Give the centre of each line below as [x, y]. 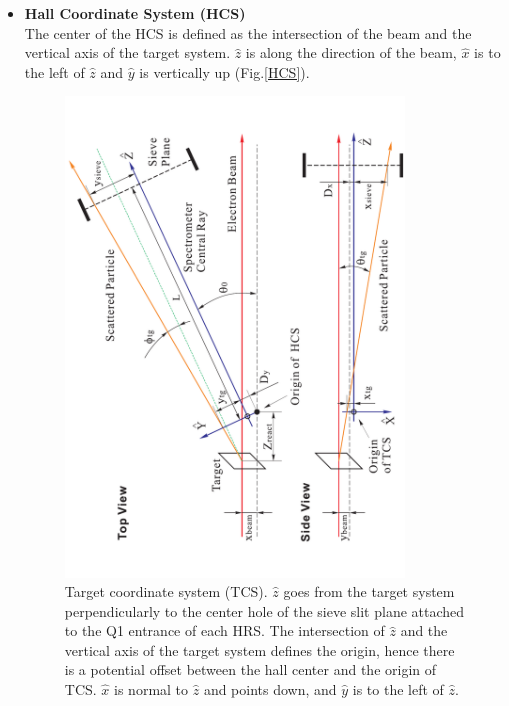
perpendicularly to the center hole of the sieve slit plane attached [264, 610]
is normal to [151, 689]
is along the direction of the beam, [351, 52]
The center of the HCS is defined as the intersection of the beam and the [248, 32]
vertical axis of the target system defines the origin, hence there [259, 649]
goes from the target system [369, 591]
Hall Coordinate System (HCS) [135, 13]
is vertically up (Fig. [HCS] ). [224, 71]
